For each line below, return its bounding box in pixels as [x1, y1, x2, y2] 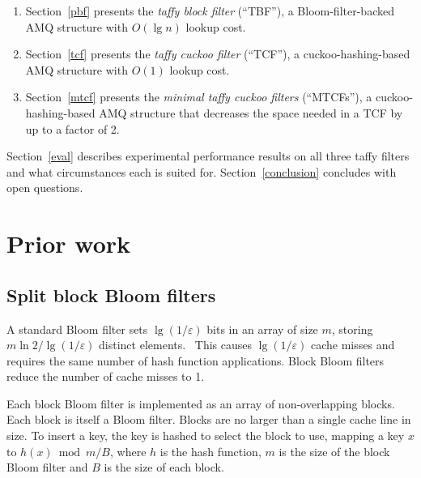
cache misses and [311, 336, 395, 353]
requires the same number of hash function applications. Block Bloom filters [6, 352, 385, 369]
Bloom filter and [6, 459, 88, 476]
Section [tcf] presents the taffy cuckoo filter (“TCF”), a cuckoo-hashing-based [25, 45, 410, 62]
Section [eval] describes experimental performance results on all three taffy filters [6, 147, 410, 164]
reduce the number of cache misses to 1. [6, 368, 205, 385]
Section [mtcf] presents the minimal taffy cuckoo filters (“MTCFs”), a [25, 88, 372, 105]
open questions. [6, 179, 83, 196]
